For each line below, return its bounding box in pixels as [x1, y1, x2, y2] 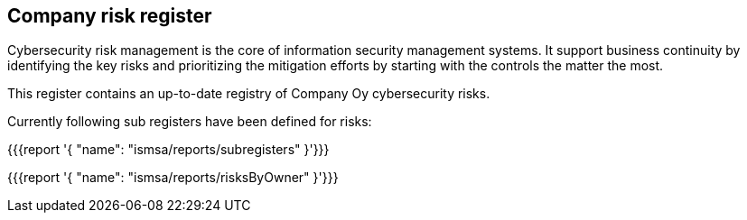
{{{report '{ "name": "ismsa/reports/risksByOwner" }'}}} [7, 170, 339, 186]
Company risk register [7, 5, 212, 27]
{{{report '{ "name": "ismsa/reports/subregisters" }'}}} [7, 142, 330, 158]
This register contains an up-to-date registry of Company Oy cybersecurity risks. [7, 86, 490, 102]
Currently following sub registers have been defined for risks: [7, 114, 372, 130]
